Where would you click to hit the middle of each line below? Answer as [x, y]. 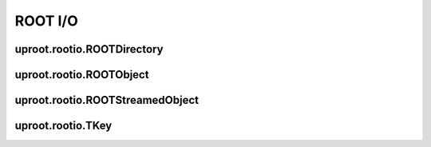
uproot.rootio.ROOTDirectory [89, 49]
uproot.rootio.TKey [63, 126]
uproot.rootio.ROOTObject [82, 75]
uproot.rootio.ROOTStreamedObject [107, 100]
